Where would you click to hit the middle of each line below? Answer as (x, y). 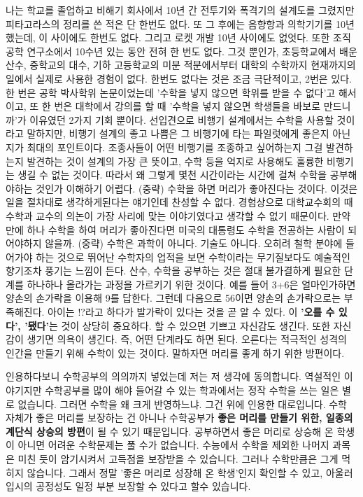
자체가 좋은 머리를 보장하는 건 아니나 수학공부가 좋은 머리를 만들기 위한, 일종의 (179, 418)
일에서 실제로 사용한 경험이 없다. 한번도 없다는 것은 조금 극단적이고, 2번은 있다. (179, 78)
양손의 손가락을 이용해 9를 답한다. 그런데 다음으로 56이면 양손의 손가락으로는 (173, 298)
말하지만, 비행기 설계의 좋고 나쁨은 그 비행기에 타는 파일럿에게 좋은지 (178, 133)
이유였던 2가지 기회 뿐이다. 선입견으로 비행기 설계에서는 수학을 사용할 (181, 119)
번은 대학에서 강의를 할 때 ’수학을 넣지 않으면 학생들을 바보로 (187, 106)
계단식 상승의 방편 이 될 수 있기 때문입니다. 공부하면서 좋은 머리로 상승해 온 (170, 431)
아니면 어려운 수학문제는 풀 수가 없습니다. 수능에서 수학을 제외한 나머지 (173, 445)
